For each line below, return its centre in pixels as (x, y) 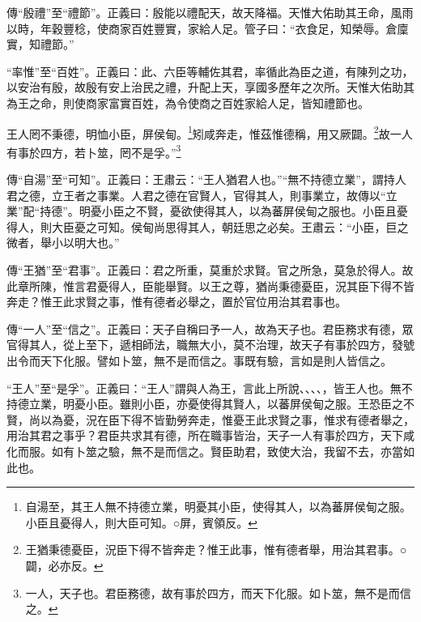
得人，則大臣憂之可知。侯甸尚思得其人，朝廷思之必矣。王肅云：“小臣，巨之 (208, 226)
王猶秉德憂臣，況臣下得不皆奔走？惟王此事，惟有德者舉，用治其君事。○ (216, 550)
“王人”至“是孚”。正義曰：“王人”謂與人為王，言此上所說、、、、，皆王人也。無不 (210, 388)
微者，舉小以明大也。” (63, 243)
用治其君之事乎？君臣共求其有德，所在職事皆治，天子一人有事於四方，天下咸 (210, 435)
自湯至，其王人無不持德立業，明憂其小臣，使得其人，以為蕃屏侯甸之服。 (218, 507)
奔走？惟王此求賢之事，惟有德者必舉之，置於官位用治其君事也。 (176, 302)
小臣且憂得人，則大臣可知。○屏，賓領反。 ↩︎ (141, 522)
